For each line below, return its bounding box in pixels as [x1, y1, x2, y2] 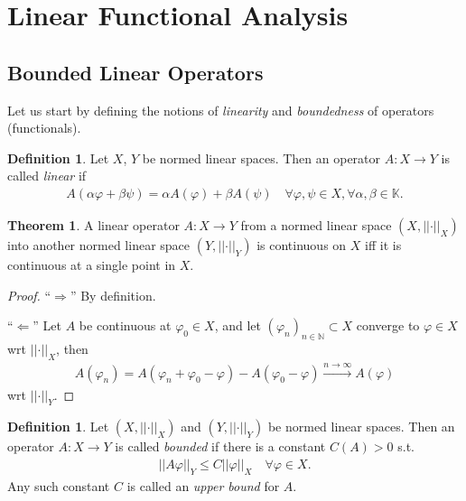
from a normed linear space [240, 215, 392, 234]
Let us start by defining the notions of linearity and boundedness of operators [7, 100, 434, 119]
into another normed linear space [7, 235, 191, 254]
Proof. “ [7, 285, 51, 304]
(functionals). [7, 118, 81, 137]
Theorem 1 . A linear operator [7, 215, 180, 234]
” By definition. [70, 285, 156, 304]
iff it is [365, 235, 402, 254]
